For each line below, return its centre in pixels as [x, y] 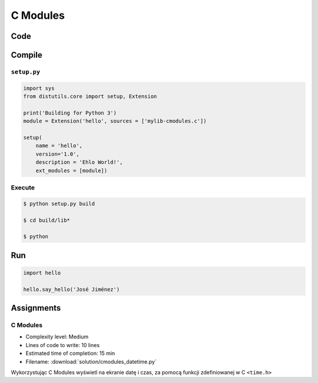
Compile [26, 55]
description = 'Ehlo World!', [79, 162]
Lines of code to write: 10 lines [63, 345]
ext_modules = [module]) [72, 170]
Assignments [36, 308]
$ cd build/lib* [47, 220]
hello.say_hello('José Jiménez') [72, 289]
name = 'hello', [59, 146]
